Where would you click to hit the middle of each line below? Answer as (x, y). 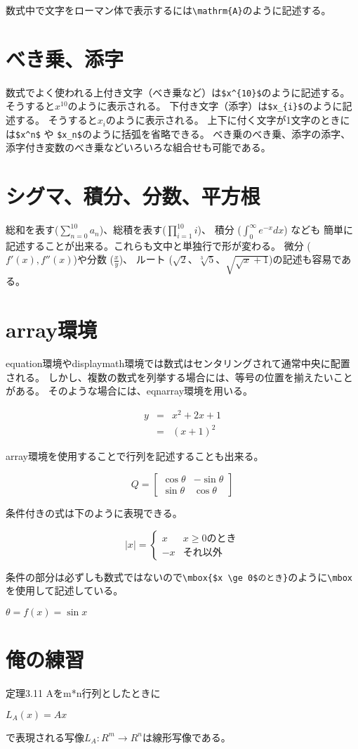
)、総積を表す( (133, 230)
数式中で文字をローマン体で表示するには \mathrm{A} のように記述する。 (168, 10)
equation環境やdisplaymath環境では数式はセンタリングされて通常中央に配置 (178, 363)
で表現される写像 (45, 737)
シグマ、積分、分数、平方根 (133, 196)
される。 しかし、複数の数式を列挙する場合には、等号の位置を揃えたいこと (179, 377)
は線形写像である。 (187, 737)
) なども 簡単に (318, 230)
